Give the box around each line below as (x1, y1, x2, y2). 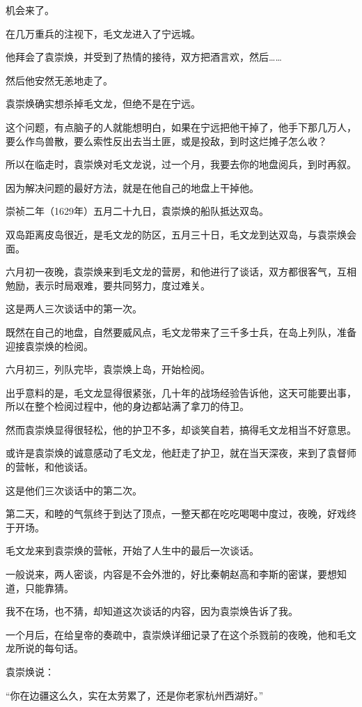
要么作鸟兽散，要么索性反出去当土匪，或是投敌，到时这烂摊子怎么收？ (6, 133, 327, 148)
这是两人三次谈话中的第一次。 (6, 301, 142, 316)
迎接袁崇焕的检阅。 (6, 338, 93, 353)
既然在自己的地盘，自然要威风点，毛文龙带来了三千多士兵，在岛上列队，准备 (6, 324, 356, 339)
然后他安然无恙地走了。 (6, 73, 113, 87)
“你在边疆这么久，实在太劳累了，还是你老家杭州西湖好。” (6, 687, 264, 702)
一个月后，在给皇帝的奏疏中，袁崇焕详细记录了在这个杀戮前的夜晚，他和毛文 (6, 627, 356, 641)
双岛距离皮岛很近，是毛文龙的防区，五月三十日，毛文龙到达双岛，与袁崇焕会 (6, 227, 356, 241)
